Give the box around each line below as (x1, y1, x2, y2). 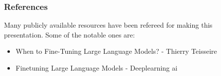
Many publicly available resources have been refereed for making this (4, 20, 213, 30)
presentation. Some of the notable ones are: (4, 29, 135, 39)
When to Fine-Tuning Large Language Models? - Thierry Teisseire (15, 46, 217, 56)
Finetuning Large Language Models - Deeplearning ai (15, 63, 177, 73)
